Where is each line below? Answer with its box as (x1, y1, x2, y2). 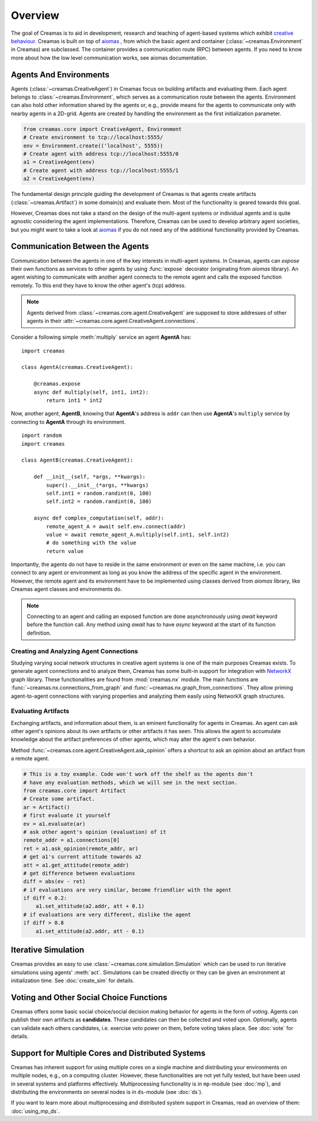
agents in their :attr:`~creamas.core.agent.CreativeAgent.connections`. (26, 317, 198, 324)
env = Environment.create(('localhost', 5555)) (23, 142, 163, 149)
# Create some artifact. (23, 796, 95, 802)
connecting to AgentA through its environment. (11, 418, 126, 425)
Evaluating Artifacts (11, 707, 69, 715)
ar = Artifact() (23, 803, 71, 810)
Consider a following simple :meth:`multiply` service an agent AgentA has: (11, 334, 191, 341)
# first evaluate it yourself (23, 812, 111, 819)
